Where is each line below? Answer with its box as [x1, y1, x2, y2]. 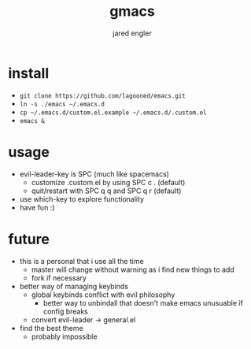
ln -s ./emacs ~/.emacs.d [19, 100, 105, 108]
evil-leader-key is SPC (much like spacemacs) [19, 169, 169, 179]
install [8, 64, 50, 82]
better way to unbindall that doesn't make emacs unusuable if [42, 298, 244, 307]
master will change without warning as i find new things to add [31, 265, 234, 274]
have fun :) [19, 202, 55, 212]
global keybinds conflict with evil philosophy [31, 290, 175, 299]
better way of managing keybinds [19, 281, 128, 291]
